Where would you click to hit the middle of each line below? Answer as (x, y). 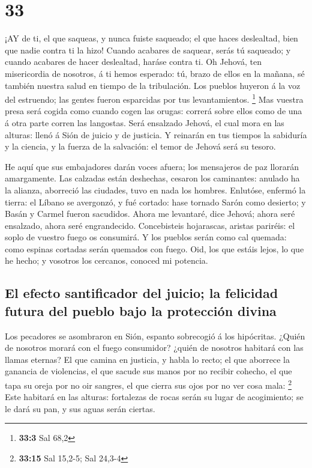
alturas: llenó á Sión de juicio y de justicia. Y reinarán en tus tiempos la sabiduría (156, 134)
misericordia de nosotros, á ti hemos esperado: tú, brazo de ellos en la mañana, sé (155, 73)
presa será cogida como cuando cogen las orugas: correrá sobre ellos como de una (154, 111)
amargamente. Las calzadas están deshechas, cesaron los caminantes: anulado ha (152, 178)
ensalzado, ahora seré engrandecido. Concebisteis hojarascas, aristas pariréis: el (150, 225)
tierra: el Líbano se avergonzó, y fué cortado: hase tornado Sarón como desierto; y (155, 202)
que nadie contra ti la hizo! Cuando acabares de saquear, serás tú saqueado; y (148, 50)
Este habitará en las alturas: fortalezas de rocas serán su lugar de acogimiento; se (154, 397)
